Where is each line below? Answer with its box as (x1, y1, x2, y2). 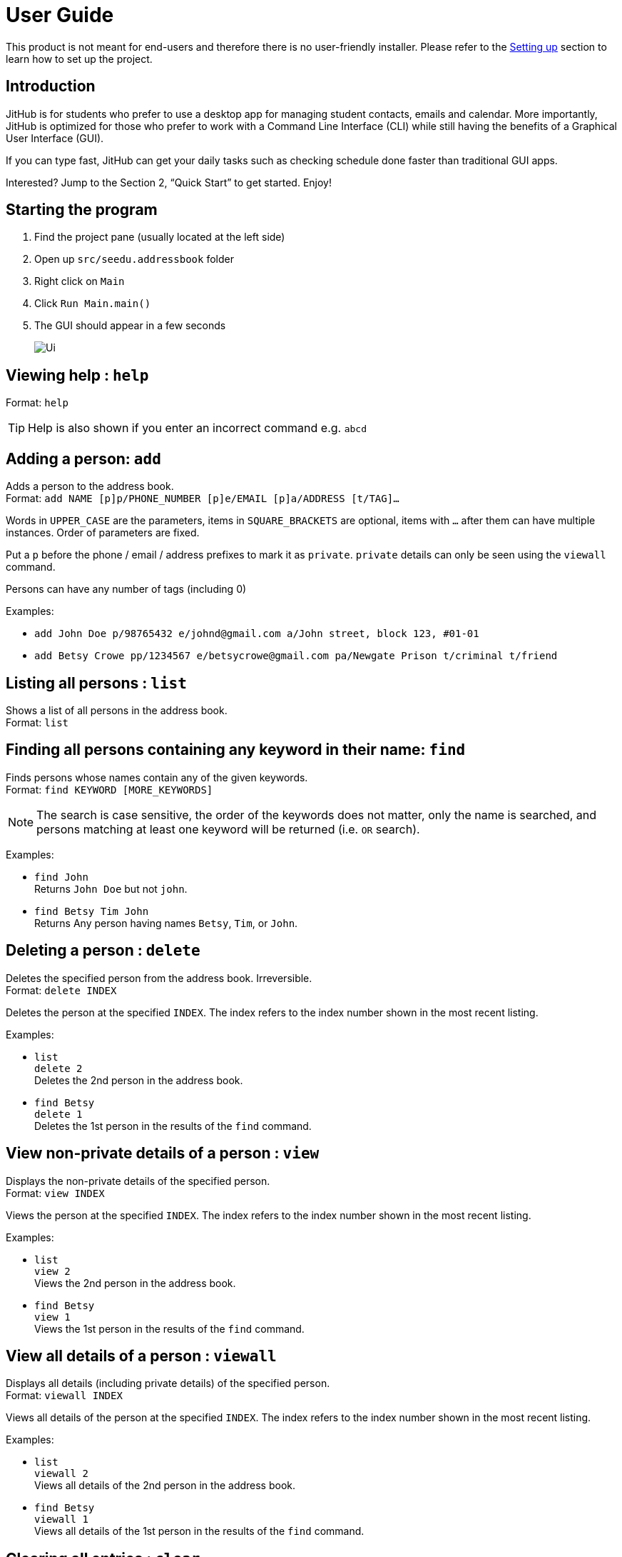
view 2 (34, 1265, 71, 1277)
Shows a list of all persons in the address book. (6, 704, 228, 716)
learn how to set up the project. (6, 52, 153, 65)
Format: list (6, 716, 68, 729)
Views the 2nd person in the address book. (34, 1276, 236, 1289)
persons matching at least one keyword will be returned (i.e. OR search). (36, 821, 420, 836)
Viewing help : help (6, 366, 149, 384)
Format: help (6, 396, 68, 409)
